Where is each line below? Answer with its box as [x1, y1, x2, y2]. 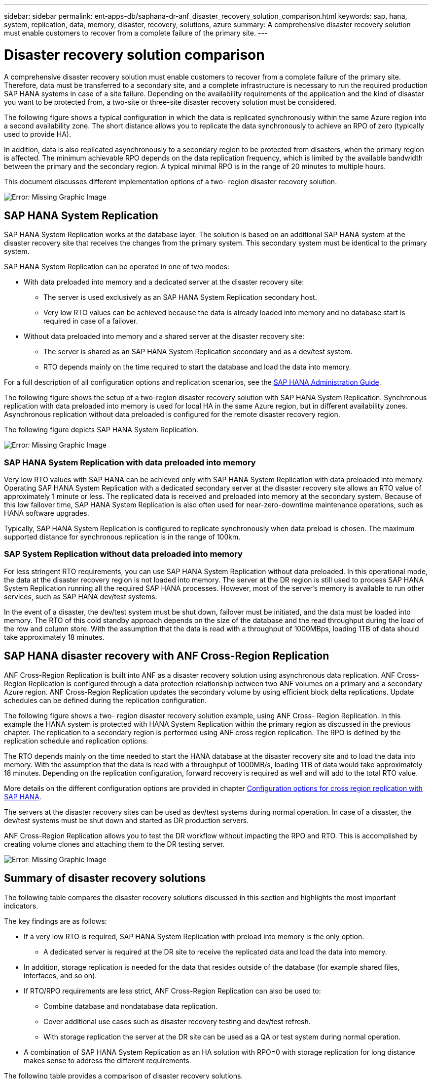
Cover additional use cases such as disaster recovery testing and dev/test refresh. [43, 1017, 311, 1026]
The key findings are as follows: [4, 916, 107, 925]
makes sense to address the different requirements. [24, 1056, 191, 1065]
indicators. [4, 901, 38, 910]
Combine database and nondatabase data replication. [43, 1001, 217, 1010]
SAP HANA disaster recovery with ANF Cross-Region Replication [4, 650, 329, 663]
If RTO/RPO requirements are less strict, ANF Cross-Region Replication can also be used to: [24, 986, 321, 995]
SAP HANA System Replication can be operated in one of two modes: [4, 262, 229, 271]
